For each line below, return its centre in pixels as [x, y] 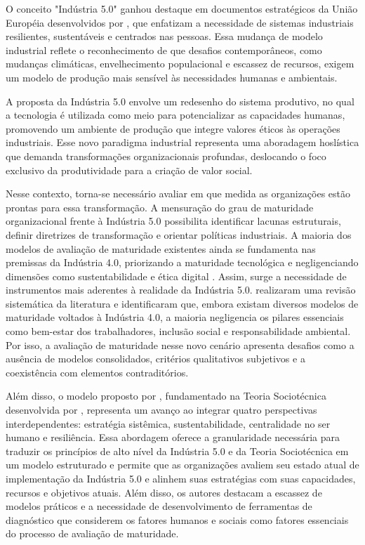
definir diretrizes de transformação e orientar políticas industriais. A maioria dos [179, 234]
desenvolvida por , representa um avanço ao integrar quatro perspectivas [161, 410]
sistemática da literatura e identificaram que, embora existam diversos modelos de [182, 303]
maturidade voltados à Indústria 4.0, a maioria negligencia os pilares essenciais [175, 317]
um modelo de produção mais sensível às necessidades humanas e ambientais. [172, 77]
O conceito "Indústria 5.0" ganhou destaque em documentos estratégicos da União [182, 8]
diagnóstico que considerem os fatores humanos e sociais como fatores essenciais [177, 519]
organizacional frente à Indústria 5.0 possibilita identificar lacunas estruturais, [173, 221]
